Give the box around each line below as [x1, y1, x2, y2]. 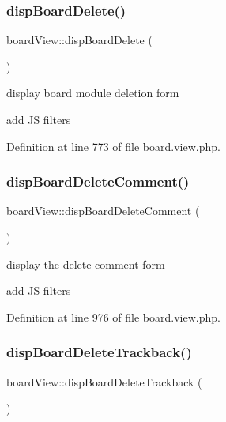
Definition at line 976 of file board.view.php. [6, 308, 220, 325]
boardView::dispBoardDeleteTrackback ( [6, 373, 202, 390]
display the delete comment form [6, 255, 165, 272]
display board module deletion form [6, 85, 179, 101]
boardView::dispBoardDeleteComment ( [6, 202, 200, 219]
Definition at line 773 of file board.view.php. [6, 138, 220, 154]
